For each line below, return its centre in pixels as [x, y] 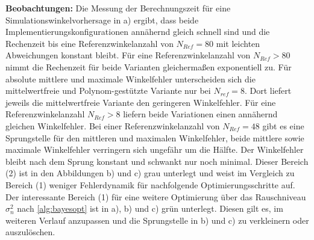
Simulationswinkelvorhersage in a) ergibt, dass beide [102, 20]
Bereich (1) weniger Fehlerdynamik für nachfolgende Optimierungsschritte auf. [150, 184]
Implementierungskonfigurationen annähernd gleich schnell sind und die [138, 32]
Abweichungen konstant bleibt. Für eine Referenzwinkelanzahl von [128, 55]
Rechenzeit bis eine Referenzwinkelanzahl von [89, 43]
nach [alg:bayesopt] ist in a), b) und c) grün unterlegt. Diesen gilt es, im [150, 208]
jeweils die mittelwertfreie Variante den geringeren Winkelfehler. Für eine [141, 102]
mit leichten [238, 43]
